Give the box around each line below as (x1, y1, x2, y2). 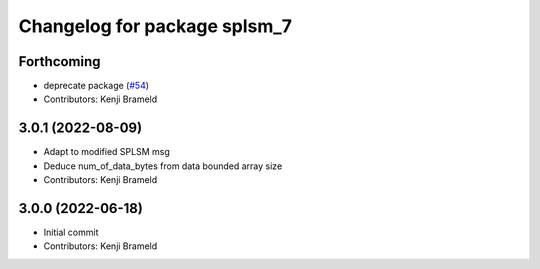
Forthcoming (18, 53, 101, 70)
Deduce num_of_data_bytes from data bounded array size (43, 160, 283, 172)
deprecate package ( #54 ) (43, 80, 150, 92)
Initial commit (43, 226, 99, 239)
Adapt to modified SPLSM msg (43, 146, 170, 158)
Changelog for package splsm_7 (18, 15, 292, 37)
